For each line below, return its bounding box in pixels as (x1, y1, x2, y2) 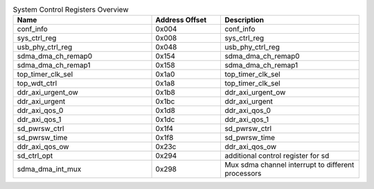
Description (224, 15, 265, 25)
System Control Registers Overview (12, 5, 129, 14)
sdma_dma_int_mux (17, 164, 82, 174)
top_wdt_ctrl (17, 79, 57, 88)
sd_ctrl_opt (17, 151, 53, 161)
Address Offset (155, 15, 207, 25)
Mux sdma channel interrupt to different (224, 160, 355, 170)
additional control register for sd (224, 151, 330, 161)
